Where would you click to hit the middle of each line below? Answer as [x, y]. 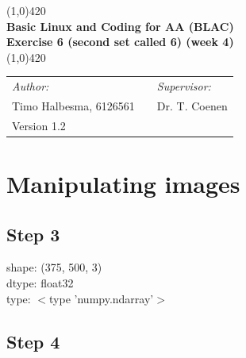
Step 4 [33, 341]
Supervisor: [184, 86]
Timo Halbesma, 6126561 [73, 105]
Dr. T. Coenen [192, 105]
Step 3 [33, 234]
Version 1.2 [39, 125]
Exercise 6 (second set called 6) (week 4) [120, 42]
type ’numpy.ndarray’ [102, 298]
